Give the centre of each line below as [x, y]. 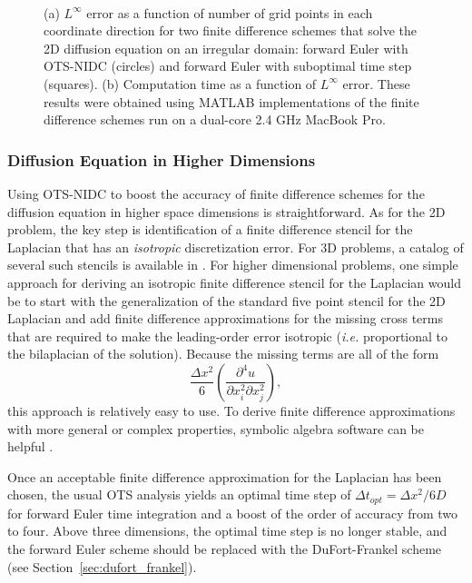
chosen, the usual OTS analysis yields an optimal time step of [179, 494]
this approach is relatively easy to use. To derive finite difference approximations [231, 410]
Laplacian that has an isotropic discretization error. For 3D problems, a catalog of [236, 247]
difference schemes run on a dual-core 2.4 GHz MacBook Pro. [215, 119]
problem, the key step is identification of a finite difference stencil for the [210, 229]
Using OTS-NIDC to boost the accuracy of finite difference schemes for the [216, 193]
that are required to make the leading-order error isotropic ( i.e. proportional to [228, 336]
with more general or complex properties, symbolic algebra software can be [216, 428]
